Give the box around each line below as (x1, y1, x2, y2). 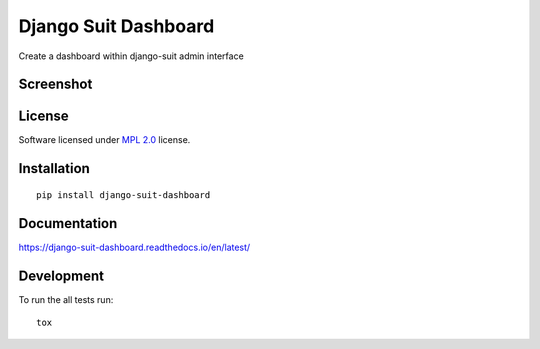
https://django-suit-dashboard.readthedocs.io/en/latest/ (18, 241, 251, 253)
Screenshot (18, 76, 93, 93)
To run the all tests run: (18, 293, 114, 305)
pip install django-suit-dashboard (36, 189, 211, 200)
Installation (18, 160, 90, 177)
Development (18, 267, 105, 284)
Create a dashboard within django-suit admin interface (18, 50, 244, 62)
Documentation (18, 215, 118, 232)
